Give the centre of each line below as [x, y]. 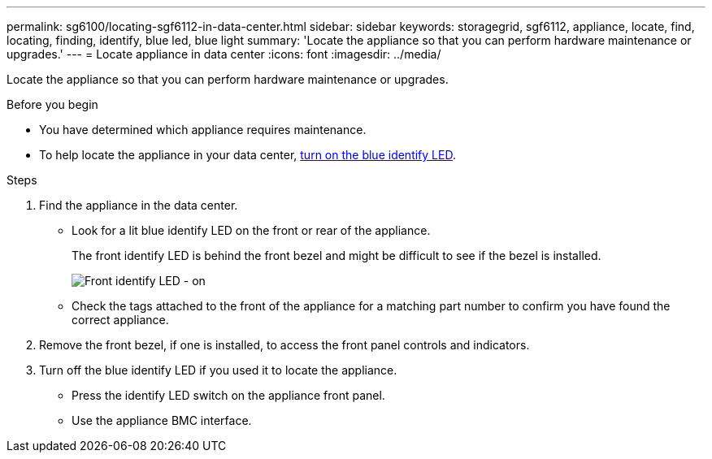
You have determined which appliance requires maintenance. [203, 130]
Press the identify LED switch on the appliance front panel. [228, 395]
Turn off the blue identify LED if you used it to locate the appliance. [218, 370]
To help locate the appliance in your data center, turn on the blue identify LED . [247, 155]
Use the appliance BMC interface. [162, 420]
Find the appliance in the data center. [139, 205]
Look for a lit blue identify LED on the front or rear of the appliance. [251, 230]
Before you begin [52, 104]
